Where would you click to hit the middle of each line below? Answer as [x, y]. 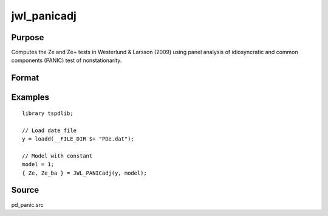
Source [25, 190]
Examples [30, 97]
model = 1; [38, 165]
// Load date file [50, 130]
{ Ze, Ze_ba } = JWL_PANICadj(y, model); [84, 173]
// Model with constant [57, 156]
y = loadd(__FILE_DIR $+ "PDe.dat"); [78, 139]
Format [25, 78]
